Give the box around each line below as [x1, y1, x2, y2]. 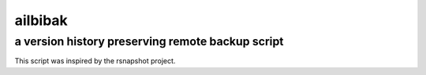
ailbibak [14, 12, 69, 29]
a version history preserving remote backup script [14, 34, 284, 48]
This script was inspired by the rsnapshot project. [14, 56, 176, 66]
